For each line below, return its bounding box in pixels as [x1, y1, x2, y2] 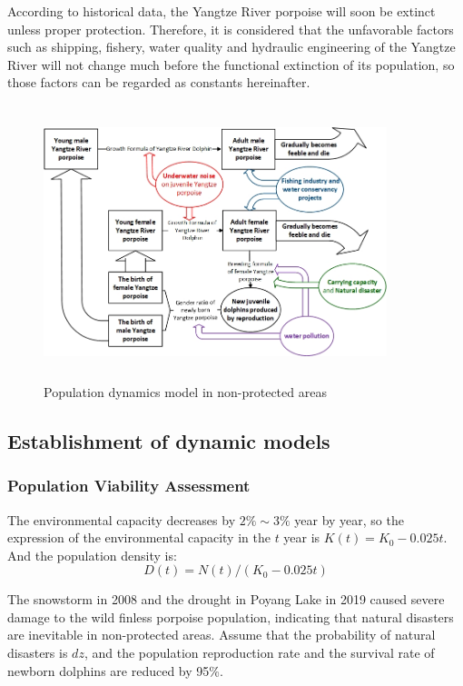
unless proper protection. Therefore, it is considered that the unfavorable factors [7, 19, 454, 38]
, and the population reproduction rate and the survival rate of [84, 643, 435, 662]
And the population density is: [7, 545, 177, 564]
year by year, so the [294, 510, 404, 529]
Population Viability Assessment [7, 474, 251, 497]
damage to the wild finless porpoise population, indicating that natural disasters [7, 607, 454, 626]
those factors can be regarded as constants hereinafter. [7, 73, 310, 92]
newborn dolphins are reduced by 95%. [7, 661, 223, 680]
